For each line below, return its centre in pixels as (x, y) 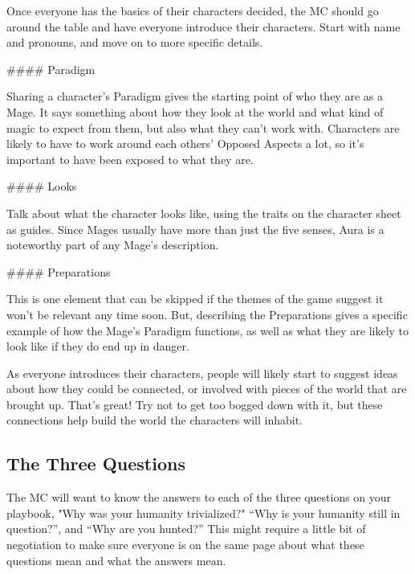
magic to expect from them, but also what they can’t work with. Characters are (203, 127)
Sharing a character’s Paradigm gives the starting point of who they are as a (195, 96)
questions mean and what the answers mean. (116, 560)
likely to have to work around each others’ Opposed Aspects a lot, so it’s (185, 143)
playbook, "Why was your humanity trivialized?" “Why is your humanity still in (203, 512)
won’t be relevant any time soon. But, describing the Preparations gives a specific (207, 314)
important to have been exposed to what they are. (130, 159)
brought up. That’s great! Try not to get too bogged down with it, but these (195, 404)
